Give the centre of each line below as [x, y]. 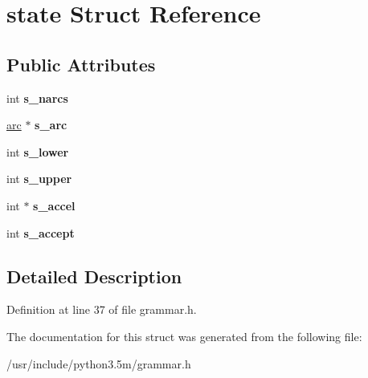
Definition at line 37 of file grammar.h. [102, 309]
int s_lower [38, 151]
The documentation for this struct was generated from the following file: [184, 336]
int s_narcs [37, 98]
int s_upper [39, 179]
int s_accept [41, 232]
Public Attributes [81, 64]
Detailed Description [94, 276]
